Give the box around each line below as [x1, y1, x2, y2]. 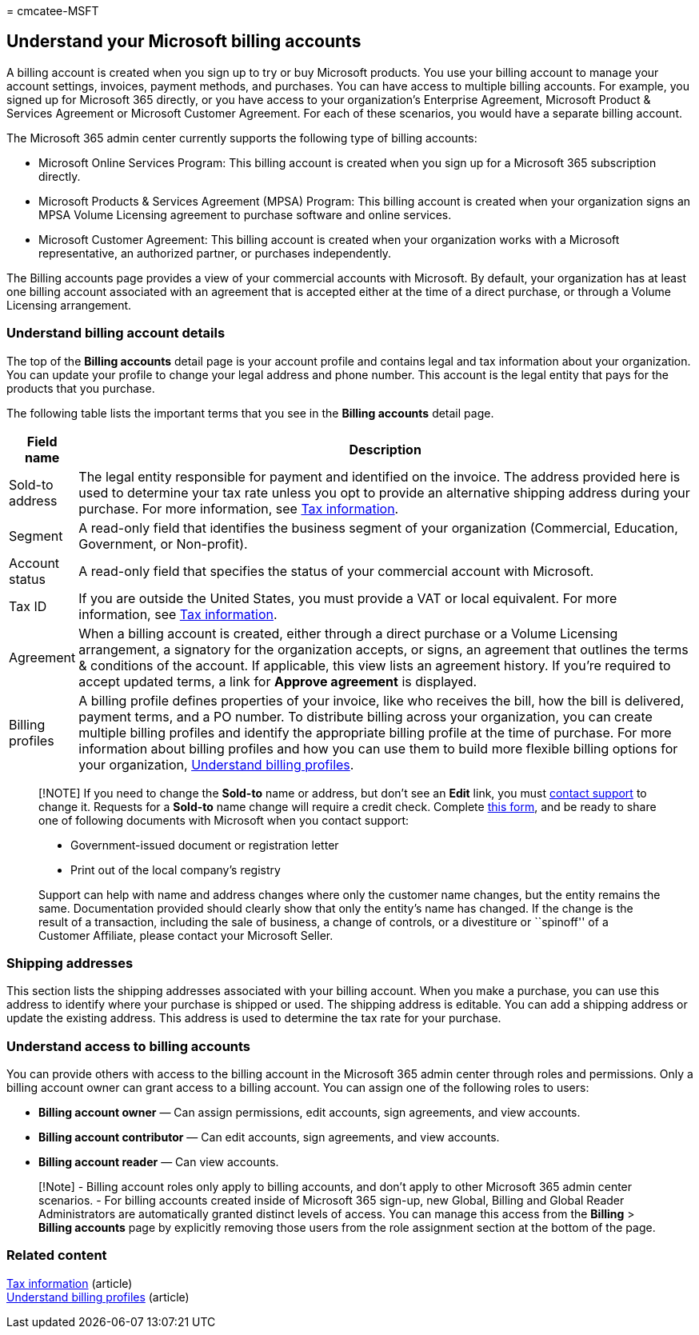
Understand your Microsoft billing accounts [6, 31, 361, 52]
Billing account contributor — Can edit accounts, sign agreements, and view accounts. [38, 1130, 500, 1145]
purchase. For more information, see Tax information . [78, 500, 399, 517]
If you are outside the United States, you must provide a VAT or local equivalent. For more [78, 590, 617, 606]
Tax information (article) [6, 1276, 133, 1290]
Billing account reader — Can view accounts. [38, 1155, 279, 1169]
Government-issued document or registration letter [70, 837, 339, 852]
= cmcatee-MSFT [6, 4, 99, 18]
